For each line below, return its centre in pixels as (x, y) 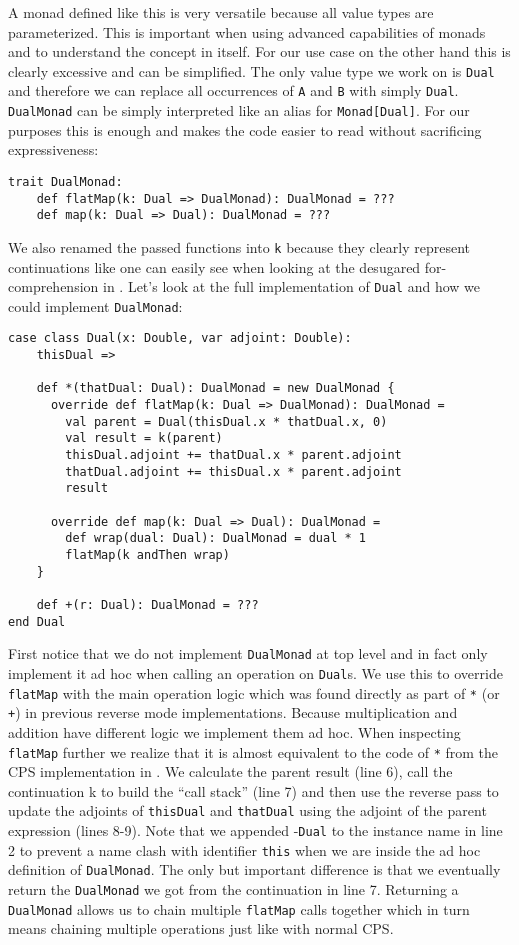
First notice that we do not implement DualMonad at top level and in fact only (248, 653)
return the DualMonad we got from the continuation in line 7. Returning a (233, 888)
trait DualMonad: (65, 181)
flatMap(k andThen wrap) (147, 555)
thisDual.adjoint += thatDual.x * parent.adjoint (233, 455)
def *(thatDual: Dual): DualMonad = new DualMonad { (215, 388)
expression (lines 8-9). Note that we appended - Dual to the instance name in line (255, 830)
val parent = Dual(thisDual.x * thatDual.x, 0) (226, 421)
